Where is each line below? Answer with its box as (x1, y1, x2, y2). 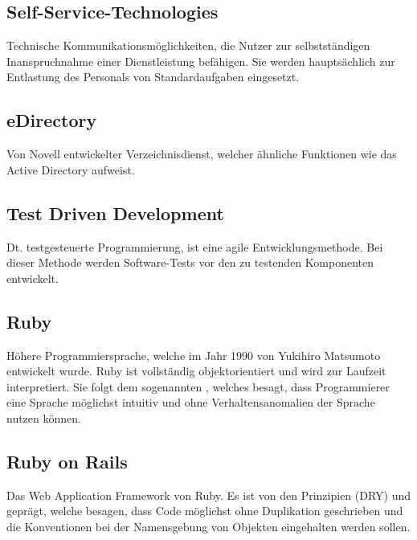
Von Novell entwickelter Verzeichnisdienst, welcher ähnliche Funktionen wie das (6, 145, 397, 162)
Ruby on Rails (6, 448, 128, 473)
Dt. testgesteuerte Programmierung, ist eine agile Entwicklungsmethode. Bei (6, 238, 383, 255)
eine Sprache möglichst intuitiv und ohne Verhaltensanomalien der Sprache (6, 394, 375, 411)
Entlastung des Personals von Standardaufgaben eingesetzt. (6, 68, 300, 85)
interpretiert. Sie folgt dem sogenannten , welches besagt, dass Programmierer (6, 378, 390, 395)
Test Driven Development (6, 200, 224, 225)
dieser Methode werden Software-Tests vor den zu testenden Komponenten (6, 254, 374, 271)
